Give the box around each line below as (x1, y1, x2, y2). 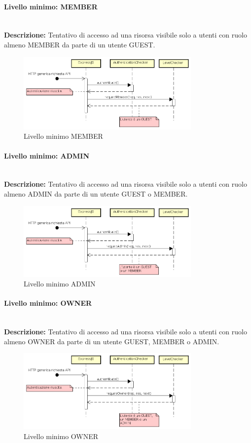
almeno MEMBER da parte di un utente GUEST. (4, 39, 155, 49)
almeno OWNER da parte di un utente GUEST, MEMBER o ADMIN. (4, 336, 219, 346)
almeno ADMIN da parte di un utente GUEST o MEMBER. (4, 188, 188, 199)
